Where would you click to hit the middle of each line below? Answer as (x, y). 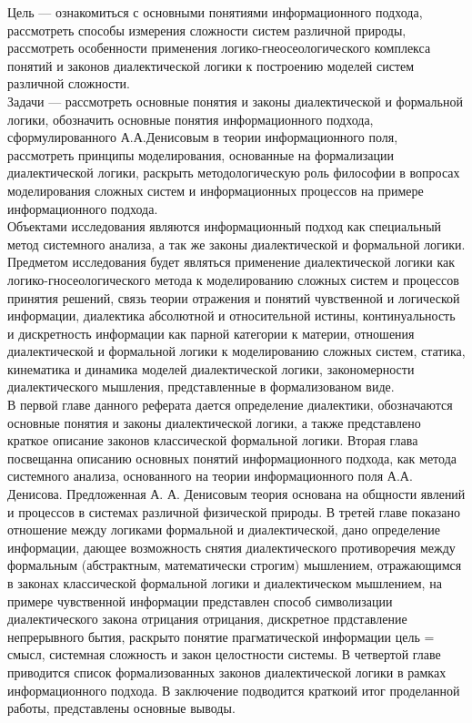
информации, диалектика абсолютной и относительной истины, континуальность (231, 316)
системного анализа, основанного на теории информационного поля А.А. (210, 476)
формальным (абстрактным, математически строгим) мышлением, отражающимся (235, 565)
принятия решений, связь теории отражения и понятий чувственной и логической (234, 297)
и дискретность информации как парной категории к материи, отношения (211, 333)
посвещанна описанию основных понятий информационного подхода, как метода (232, 458)
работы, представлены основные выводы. (121, 708)
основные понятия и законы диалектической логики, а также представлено (214, 422)
